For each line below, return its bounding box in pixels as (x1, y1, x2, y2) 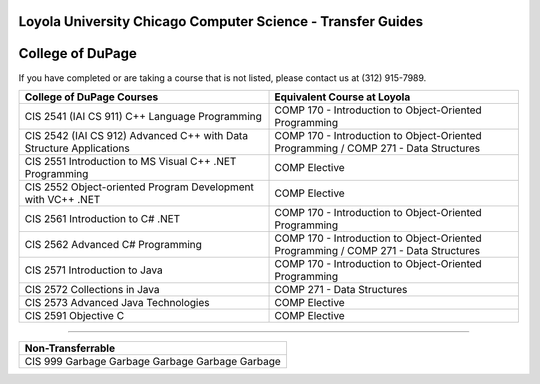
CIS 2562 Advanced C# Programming (24, 237, 202, 251)
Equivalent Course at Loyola (274, 90, 411, 104)
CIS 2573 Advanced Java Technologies (24, 295, 210, 309)
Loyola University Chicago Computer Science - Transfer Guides (18, 13, 424, 30)
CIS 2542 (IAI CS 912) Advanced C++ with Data (24, 128, 249, 142)
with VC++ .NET (24, 192, 101, 206)
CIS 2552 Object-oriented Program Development (24, 180, 255, 194)
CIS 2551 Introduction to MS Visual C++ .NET (24, 154, 237, 168)
